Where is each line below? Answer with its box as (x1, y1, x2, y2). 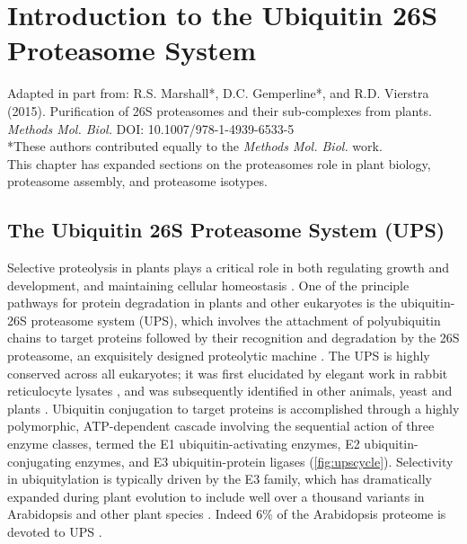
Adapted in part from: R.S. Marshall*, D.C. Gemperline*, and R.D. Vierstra (7, 84, 429, 103)
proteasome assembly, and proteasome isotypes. (7, 172, 268, 191)
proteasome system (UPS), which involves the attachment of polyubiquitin (31, 310, 441, 329)
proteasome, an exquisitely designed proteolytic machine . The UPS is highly (7, 346, 430, 365)
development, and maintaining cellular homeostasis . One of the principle (7, 275, 410, 294)
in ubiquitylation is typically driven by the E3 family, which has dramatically (7, 469, 433, 488)
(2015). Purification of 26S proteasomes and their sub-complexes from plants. (7, 101, 432, 120)
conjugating (7, 451, 72, 470)
